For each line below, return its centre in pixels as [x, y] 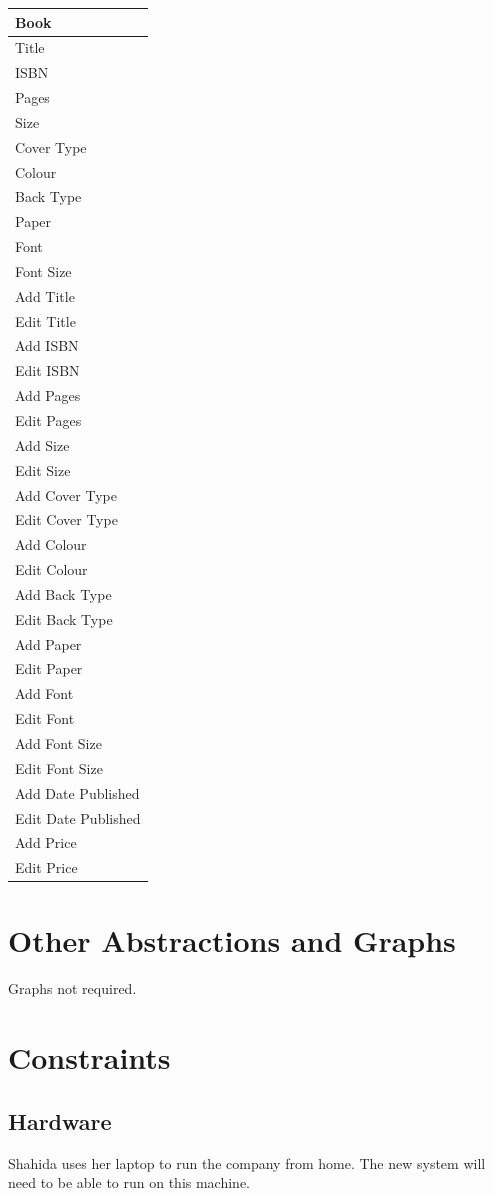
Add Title [45, 295]
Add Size [42, 444]
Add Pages [48, 395]
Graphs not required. [72, 988]
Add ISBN [47, 345]
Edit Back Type [64, 618]
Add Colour [51, 544]
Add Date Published [77, 792]
